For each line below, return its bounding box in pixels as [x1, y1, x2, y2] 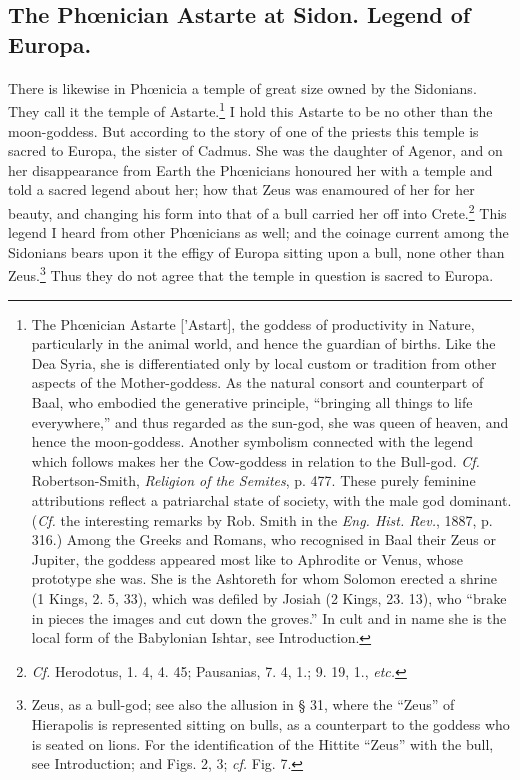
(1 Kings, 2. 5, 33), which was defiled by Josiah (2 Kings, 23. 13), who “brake [31, 587, 507, 608]
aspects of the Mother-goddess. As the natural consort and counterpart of [31, 372, 484, 393]
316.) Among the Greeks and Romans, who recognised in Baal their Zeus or [31, 529, 496, 550]
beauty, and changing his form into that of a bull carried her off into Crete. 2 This [8, 199, 507, 223]
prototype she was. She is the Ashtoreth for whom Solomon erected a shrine [31, 568, 498, 589]
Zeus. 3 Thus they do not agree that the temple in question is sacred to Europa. [8, 262, 494, 286]
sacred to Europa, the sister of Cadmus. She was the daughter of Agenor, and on [8, 140, 503, 161]
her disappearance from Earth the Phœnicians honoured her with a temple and [8, 159, 493, 180]
